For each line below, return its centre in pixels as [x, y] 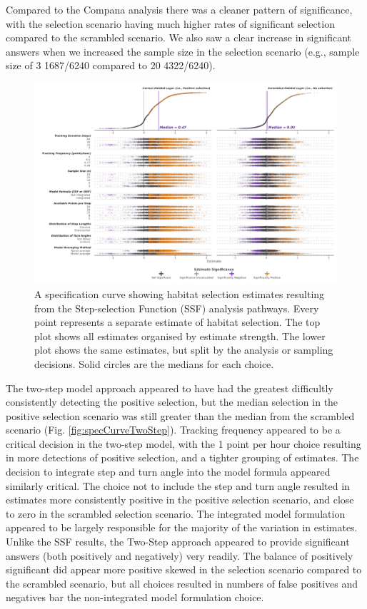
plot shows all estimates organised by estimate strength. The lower [180, 336]
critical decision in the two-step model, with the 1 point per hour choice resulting [183, 443]
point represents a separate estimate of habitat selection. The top [177, 322]
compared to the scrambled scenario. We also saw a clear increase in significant [179, 37]
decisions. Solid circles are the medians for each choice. [154, 363]
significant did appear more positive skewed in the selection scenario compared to [184, 569]
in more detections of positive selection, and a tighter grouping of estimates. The [182, 457]
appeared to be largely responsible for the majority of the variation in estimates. [182, 527]
